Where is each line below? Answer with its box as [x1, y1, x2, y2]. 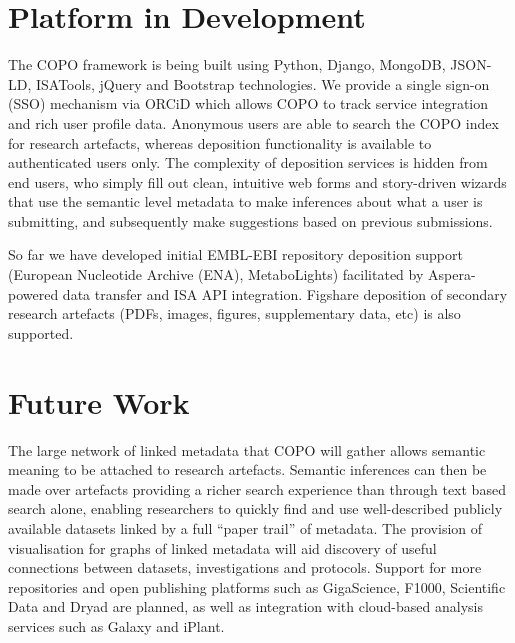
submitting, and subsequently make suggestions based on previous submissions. [8, 210, 493, 231]
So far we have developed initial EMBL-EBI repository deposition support [8, 244, 463, 265]
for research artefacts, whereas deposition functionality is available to [8, 132, 432, 153]
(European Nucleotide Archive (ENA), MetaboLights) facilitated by [8, 264, 424, 285]
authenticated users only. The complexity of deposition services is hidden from [8, 152, 488, 173]
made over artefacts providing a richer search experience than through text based [8, 478, 506, 499]
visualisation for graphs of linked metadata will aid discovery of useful [8, 537, 437, 558]
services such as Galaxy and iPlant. [8, 615, 225, 636]
